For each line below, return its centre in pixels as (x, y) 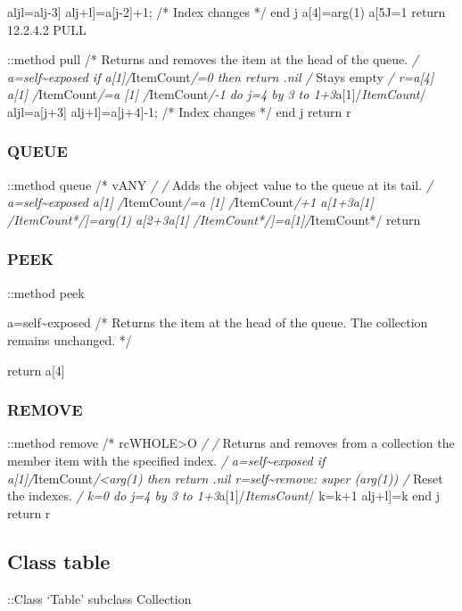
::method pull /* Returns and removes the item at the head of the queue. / (213, 59)
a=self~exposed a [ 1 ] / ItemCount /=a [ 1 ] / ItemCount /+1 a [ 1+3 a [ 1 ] (190, 202)
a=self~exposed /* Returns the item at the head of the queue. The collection (218, 322)
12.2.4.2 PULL (47, 29)
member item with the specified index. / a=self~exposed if (166, 460)
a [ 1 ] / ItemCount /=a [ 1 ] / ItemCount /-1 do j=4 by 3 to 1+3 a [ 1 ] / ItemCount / (217, 94)
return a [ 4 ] (36, 370)
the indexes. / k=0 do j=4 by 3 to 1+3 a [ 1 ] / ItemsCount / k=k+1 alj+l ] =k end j (223, 495)
